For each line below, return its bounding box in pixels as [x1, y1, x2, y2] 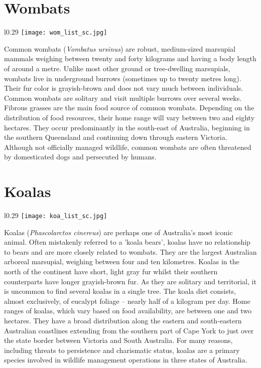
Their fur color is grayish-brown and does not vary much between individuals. [4, 83, 243, 93]
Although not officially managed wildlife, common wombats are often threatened [4, 141, 251, 152]
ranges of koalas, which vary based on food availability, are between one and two [4, 305, 252, 316]
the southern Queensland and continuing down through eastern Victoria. [4, 132, 227, 142]
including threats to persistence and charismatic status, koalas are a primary [4, 344, 240, 355]
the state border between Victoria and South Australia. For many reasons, [4, 335, 233, 345]
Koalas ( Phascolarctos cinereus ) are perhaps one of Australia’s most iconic [4, 227, 233, 237]
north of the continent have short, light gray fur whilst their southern [4, 266, 218, 277]
